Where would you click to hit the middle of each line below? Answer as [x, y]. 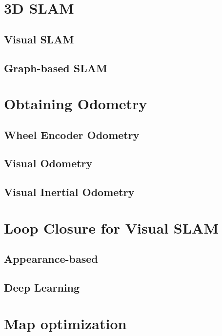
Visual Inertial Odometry [69, 192]
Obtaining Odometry [76, 104]
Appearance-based [51, 259]
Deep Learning [42, 287]
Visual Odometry [48, 163]
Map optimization [65, 323]
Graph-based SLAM [56, 68]
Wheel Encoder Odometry [72, 134]
